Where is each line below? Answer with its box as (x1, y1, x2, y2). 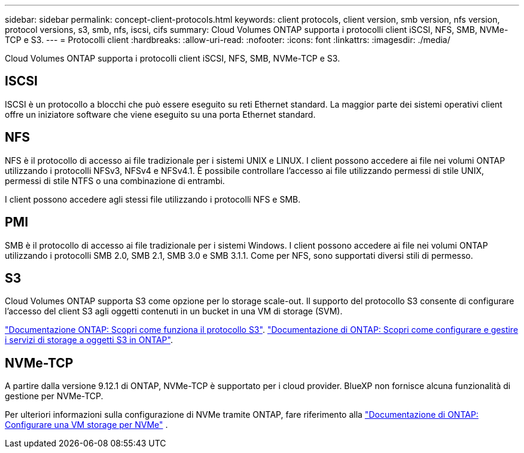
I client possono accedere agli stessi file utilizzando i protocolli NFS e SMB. (5, 194, 301, 204)
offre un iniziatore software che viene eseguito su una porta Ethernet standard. (5, 109, 316, 120)
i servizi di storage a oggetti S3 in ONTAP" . (5, 335, 173, 345)
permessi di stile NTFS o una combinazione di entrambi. (5, 175, 225, 186)
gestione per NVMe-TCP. (5, 391, 103, 402)
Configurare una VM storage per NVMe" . (5, 420, 168, 430)
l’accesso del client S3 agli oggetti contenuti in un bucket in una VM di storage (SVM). (5, 306, 343, 317)
